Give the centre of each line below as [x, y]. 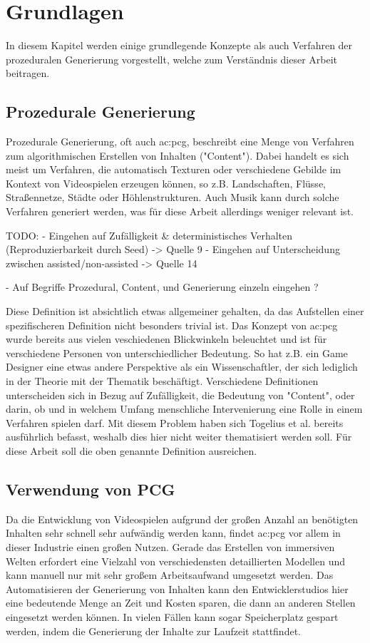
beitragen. [28, 73]
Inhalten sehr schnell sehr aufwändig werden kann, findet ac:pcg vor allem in [173, 533]
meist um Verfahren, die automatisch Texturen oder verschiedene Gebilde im [174, 169]
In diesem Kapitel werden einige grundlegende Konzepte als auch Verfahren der [179, 45]
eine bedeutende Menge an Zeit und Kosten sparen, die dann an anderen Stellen [181, 603]
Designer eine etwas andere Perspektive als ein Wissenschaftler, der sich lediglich [182, 367]
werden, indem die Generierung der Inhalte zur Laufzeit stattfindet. [153, 631]
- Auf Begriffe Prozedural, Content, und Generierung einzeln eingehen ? [162, 287]
